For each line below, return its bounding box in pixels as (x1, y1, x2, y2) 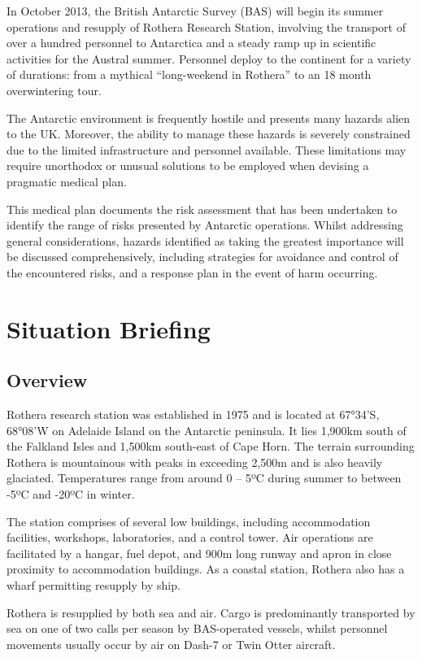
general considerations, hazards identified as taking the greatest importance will (7, 232, 404, 249)
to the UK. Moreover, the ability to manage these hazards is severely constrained (7, 125, 411, 142)
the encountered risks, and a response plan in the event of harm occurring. (7, 264, 378, 281)
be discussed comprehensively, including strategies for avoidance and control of (7, 248, 398, 265)
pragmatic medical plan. (7, 172, 127, 190)
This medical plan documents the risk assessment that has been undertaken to (7, 200, 398, 217)
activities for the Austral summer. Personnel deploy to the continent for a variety (7, 50, 411, 67)
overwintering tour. (7, 81, 102, 98)
